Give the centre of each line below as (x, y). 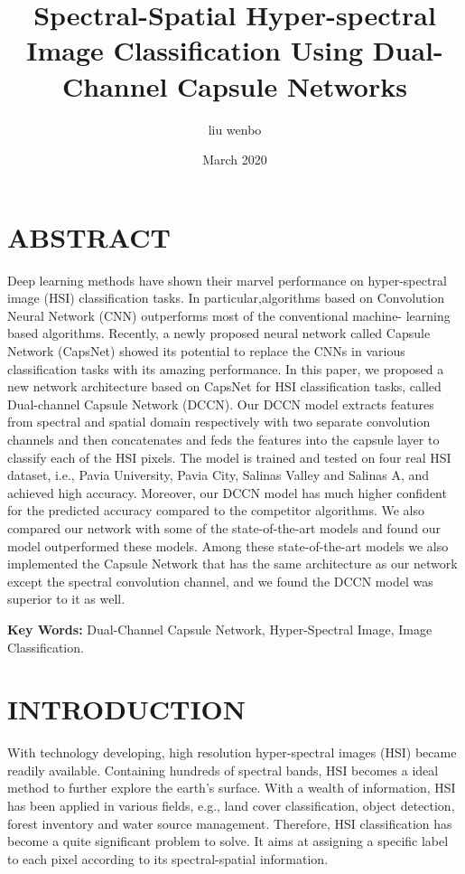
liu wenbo (235, 129)
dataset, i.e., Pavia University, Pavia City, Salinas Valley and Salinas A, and (219, 475)
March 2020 (235, 160)
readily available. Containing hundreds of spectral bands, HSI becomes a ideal (223, 770)
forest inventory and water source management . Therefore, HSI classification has (230, 823)
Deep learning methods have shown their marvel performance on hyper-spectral (227, 280)
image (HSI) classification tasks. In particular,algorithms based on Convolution (226, 298)
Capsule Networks (292, 85)
